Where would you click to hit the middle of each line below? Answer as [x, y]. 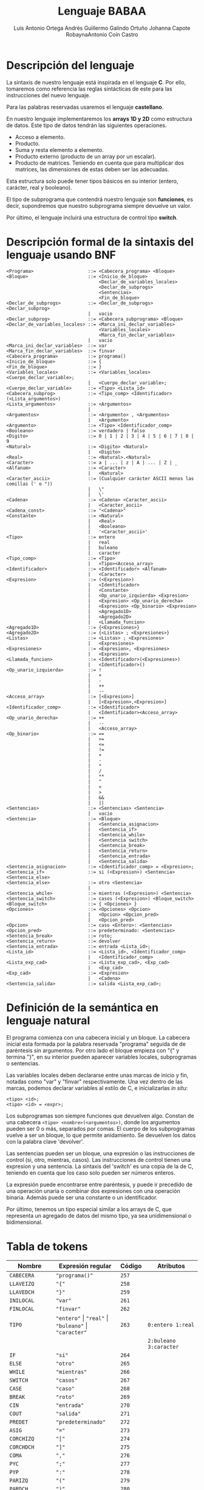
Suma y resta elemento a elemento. [59, 149]
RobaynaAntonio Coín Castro [102, 34]
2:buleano [162, 1341]
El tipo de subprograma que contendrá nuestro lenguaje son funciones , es [100, 199]
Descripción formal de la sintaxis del [100, 242]
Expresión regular [85, 1266]
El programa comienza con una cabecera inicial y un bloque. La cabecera [98, 1037]
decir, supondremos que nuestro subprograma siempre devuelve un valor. [99, 205]
